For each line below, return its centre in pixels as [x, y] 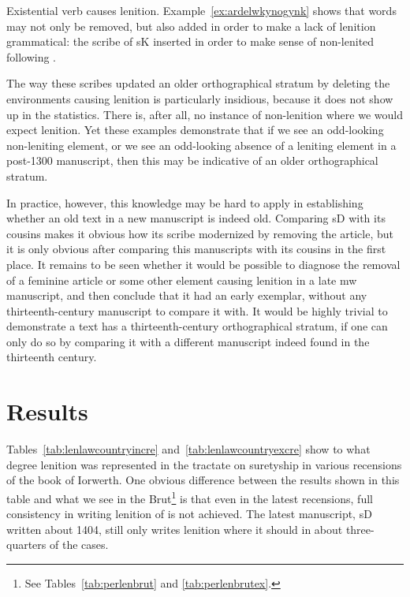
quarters [26, 545]
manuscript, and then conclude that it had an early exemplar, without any [187, 295]
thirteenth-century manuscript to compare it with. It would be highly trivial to [197, 310]
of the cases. [79, 545]
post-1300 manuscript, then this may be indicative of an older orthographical [192, 160]
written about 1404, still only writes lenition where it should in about [175, 529]
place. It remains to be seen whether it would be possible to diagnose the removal [203, 264]
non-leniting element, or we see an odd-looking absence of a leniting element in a [201, 145]
